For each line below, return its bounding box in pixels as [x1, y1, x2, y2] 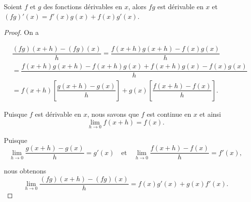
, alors [128, 1, 147, 11]
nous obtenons [4, 166, 46, 176]
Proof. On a [4, 27, 39, 37]
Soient [4, 1, 22, 11]
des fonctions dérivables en [43, 1, 122, 11]
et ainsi [199, 109, 221, 119]
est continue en [147, 109, 192, 119]
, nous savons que [87, 109, 139, 119]
